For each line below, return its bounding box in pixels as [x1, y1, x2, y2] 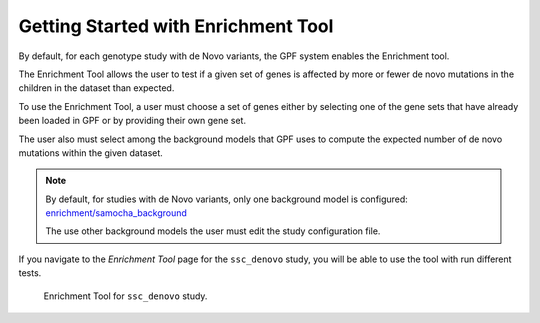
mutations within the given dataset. [18, 146, 164, 159]
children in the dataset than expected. [18, 82, 175, 94]
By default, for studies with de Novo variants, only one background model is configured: [45, 193, 409, 205]
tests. [18, 267, 42, 279]
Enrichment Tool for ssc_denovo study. [43, 290, 208, 302]
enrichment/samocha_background [45, 207, 187, 219]
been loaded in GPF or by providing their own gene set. [18, 115, 247, 127]
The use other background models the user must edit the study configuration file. [45, 225, 381, 237]
